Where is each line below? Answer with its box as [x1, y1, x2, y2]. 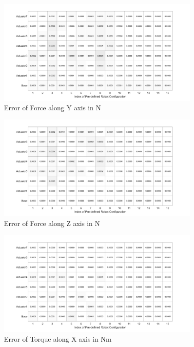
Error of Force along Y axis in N [4, 102, 101, 113]
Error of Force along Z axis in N [4, 218, 100, 228]
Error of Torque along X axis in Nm [4, 333, 112, 344]
